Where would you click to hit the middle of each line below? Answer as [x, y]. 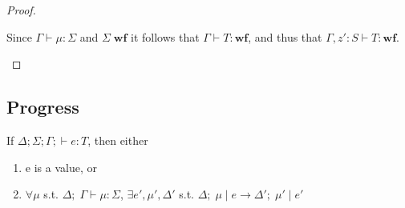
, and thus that [285, 36]
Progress [43, 107]
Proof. [21, 10]
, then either [118, 140]
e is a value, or [61, 167]
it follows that [165, 36]
